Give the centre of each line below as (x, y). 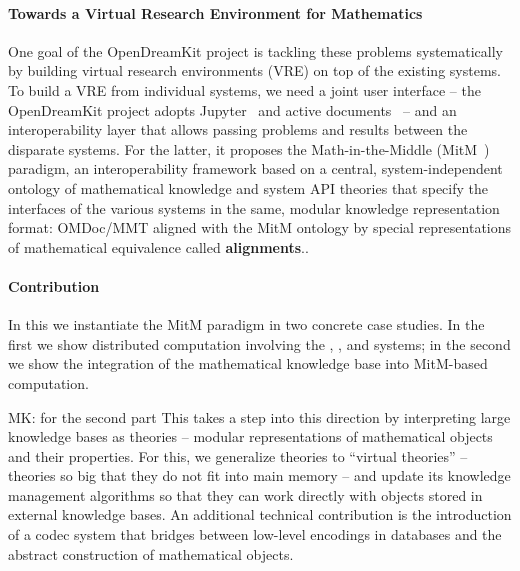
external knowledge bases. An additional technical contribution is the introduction (260, 514)
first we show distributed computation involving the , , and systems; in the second (259, 343)
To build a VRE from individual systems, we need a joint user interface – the (244, 89)
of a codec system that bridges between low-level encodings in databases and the (255, 534)
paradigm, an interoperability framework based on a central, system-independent (255, 168)
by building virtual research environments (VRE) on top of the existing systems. (254, 70)
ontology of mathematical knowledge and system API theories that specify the (248, 187)
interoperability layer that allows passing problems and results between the (238, 129)
